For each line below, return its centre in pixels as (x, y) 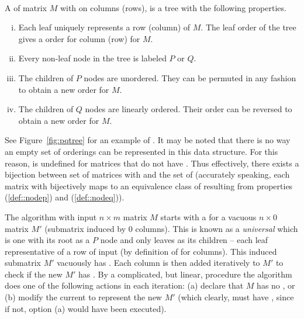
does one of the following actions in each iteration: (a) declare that (124, 285)
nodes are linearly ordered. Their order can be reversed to (189, 109)
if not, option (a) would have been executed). (86, 308)
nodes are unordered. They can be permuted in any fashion (190, 77)
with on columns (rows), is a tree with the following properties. (173, 7)
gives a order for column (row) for (79, 38)
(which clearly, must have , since (236, 297)
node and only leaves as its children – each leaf (184, 240)
